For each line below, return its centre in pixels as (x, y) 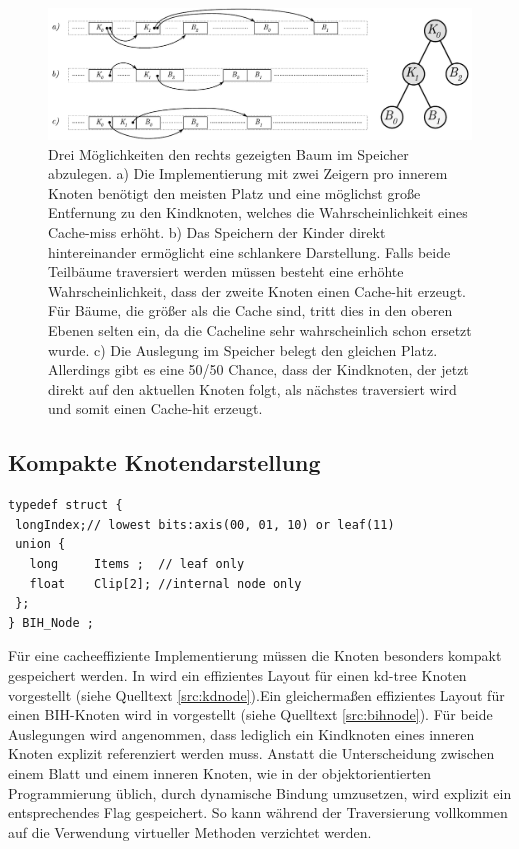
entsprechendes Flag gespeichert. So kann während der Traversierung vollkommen (258, 812)
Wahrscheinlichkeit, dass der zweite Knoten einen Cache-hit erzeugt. (257, 290)
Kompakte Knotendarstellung (164, 462)
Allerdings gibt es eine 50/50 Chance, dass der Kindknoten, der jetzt (258, 369)
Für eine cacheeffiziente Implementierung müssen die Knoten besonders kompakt (255, 655)
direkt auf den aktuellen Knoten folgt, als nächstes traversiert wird (252, 388)
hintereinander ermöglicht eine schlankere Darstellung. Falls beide (249, 251)
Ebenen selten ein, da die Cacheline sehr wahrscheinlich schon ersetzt (260, 330)
